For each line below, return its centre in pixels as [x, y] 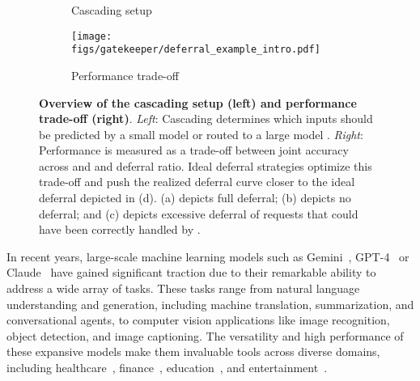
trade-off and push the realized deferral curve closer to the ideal [197, 182]
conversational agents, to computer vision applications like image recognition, [198, 320]
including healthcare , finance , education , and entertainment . [167, 367]
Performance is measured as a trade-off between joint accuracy [194, 150]
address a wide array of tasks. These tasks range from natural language [183, 288]
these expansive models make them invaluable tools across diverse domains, [193, 351]
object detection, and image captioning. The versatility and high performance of [205, 335]
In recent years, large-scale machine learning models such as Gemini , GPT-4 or [208, 256]
